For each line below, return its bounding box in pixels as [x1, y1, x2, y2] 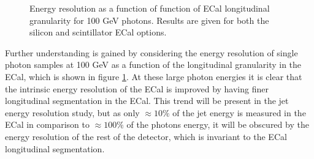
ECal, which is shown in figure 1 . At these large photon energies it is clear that [5, 70, 302, 83]
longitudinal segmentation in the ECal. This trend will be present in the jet [5, 94, 289, 107]
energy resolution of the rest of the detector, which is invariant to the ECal [5, 130, 287, 142]
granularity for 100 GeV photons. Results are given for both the [29, 13, 269, 26]
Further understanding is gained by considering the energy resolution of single [5, 46, 298, 59]
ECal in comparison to [5, 118, 90, 131]
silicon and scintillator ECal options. [29, 26, 167, 39]
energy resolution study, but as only [5, 106, 140, 119]
